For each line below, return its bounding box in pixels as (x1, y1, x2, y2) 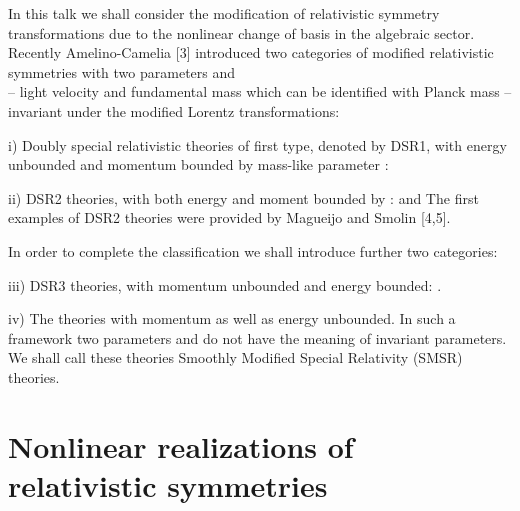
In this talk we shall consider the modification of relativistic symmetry (8, 3, 440, 23)
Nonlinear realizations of (8, 425, 354, 466)
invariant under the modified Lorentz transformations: (8, 100, 340, 121)
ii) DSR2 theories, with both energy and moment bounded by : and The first (8, 187, 479, 208)
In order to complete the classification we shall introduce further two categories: (8, 240, 498, 261)
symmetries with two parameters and (8, 61, 236, 82)
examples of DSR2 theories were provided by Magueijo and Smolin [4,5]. (8, 207, 451, 228)
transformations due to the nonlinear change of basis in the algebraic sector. (8, 22, 475, 43)
